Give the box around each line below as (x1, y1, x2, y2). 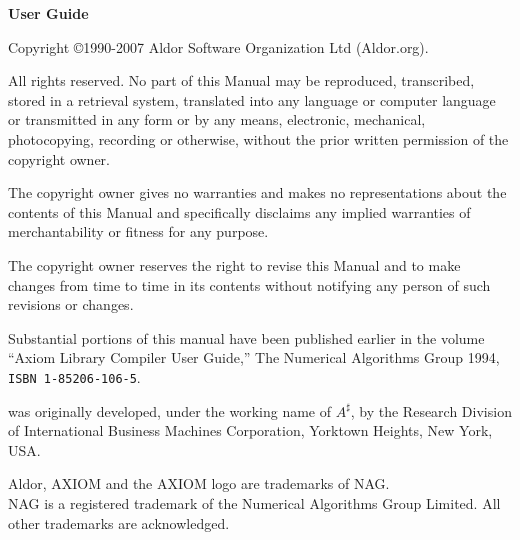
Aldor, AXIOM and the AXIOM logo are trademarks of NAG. (8, 473, 390, 494)
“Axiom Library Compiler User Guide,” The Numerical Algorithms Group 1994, (8, 347, 500, 368)
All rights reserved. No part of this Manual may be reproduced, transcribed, (8, 70, 475, 91)
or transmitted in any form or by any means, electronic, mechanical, (8, 109, 426, 130)
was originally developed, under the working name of (8, 400, 331, 421)
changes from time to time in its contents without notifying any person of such (8, 274, 491, 295)
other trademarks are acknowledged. (8, 512, 230, 533)
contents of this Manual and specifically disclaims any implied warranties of (8, 201, 471, 222)
